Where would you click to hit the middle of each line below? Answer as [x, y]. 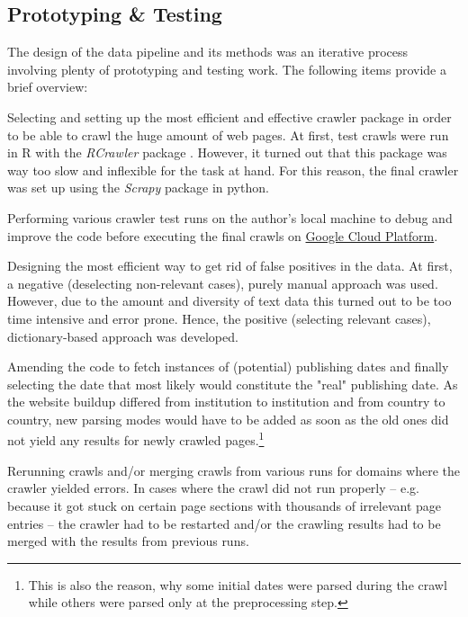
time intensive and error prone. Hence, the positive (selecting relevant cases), [219, 318]
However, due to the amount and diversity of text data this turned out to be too [229, 301]
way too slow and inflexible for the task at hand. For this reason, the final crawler [233, 170]
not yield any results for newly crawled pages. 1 [136, 439]
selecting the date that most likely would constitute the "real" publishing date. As [233, 384]
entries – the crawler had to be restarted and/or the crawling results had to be [224, 523]
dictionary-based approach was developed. [123, 336]
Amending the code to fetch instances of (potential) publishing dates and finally [228, 367]
